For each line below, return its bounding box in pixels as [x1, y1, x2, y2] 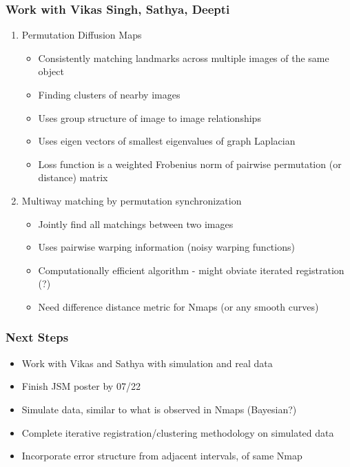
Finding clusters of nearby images [38, 87, 181, 101]
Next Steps [6, 329, 69, 346]
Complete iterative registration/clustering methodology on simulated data [21, 425, 334, 439]
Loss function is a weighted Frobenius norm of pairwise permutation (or [38, 156, 342, 171]
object [38, 64, 64, 79]
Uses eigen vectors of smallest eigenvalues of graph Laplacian [38, 134, 296, 148]
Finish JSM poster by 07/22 [21, 379, 141, 393]
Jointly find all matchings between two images [38, 216, 234, 231]
